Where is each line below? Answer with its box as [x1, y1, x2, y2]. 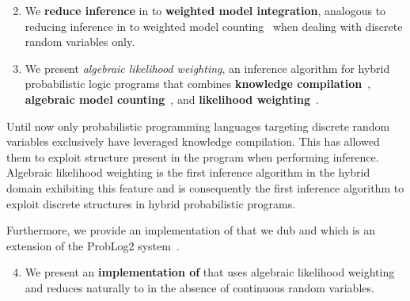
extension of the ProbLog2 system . [6, 237, 180, 253]
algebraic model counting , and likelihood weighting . [25, 90, 319, 107]
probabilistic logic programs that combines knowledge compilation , [25, 75, 371, 92]
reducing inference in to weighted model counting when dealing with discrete [25, 17, 403, 34]
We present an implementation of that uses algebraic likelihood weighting [25, 264, 395, 280]
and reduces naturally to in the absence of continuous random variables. [25, 279, 374, 295]
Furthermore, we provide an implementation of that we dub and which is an [6, 222, 375, 238]
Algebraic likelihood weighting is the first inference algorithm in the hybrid [6, 164, 370, 181]
